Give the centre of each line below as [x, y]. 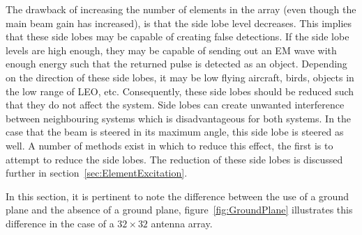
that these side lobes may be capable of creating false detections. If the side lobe [178, 37]
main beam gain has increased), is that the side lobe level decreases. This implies [179, 23]
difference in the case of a [60, 223]
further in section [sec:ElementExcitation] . [97, 173]
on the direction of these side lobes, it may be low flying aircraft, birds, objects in [180, 77]
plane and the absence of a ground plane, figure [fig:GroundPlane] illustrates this [179, 210]
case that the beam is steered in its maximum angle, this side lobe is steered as [175, 132]
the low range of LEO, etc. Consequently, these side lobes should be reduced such [180, 91]
